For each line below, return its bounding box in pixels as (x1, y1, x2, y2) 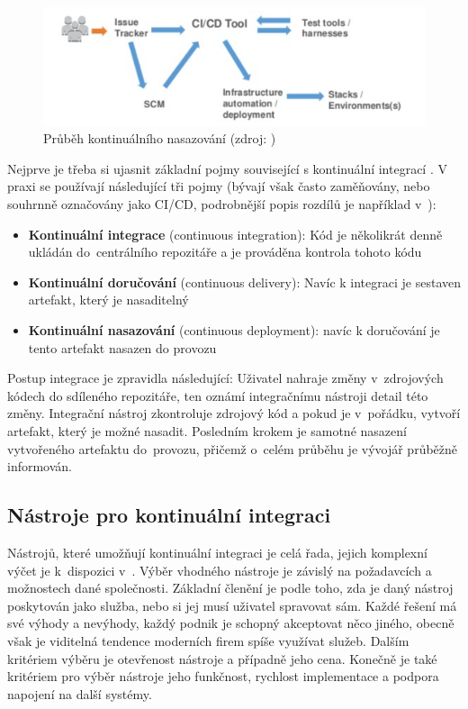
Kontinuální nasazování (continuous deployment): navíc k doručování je (28, 321, 440, 340)
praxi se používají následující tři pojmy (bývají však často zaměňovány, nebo (7, 177, 430, 195)
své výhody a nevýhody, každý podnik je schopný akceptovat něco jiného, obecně (7, 614, 454, 632)
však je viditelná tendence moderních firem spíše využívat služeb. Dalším (7, 631, 409, 650)
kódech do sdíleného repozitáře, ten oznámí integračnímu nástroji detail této (7, 386, 428, 404)
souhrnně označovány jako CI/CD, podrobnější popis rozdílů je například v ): (7, 195, 436, 214)
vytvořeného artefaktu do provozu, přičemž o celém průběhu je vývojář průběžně (7, 439, 458, 458)
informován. (7, 457, 73, 476)
